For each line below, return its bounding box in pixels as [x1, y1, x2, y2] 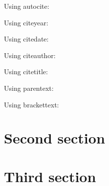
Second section [4, 128, 105, 148]
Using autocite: [4, 1, 49, 11]
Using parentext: [4, 83, 54, 93]
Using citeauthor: [4, 50, 56, 60]
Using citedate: [4, 34, 49, 44]
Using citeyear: [4, 17, 48, 27]
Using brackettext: [4, 99, 59, 109]
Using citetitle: [4, 66, 48, 77]
